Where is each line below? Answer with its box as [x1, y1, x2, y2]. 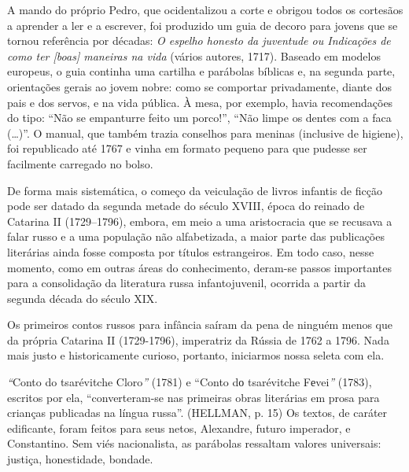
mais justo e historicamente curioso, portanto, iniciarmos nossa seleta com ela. [7, 347, 385, 363]
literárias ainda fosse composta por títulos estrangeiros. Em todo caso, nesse [7, 243, 374, 260]
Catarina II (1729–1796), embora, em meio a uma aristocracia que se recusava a [7, 212, 392, 229]
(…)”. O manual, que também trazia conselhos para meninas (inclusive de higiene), [7, 124, 403, 141]
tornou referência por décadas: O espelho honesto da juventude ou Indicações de [7, 32, 391, 49]
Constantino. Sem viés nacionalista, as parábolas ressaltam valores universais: [7, 435, 381, 452]
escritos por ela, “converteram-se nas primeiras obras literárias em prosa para [7, 389, 380, 405]
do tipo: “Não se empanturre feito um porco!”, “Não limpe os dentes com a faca [7, 109, 392, 126]
